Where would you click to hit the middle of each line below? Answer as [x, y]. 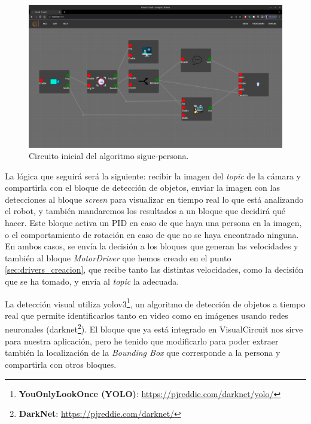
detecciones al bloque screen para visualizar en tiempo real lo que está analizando [154, 199]
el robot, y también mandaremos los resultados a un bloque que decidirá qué [145, 211]
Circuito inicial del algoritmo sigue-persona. [109, 156]
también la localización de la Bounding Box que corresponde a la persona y [143, 353]
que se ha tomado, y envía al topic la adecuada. [92, 281]
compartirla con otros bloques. [61, 364]
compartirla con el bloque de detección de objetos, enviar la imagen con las [142, 187]
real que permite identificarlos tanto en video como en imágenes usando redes [147, 315]
